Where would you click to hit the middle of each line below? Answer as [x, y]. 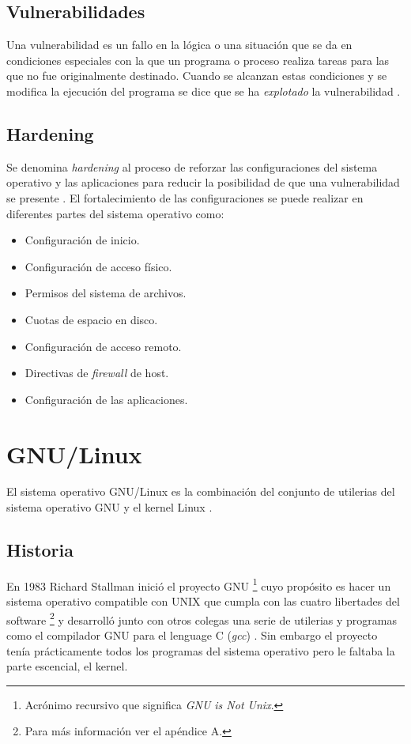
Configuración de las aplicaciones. [106, 399]
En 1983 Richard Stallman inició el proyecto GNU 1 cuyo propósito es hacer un [199, 584]
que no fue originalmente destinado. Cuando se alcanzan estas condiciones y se [197, 76]
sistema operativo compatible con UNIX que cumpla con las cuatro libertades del [203, 601]
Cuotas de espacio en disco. [91, 319]
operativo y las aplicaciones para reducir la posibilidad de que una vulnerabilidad [203, 182]
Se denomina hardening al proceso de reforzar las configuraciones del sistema [192, 166]
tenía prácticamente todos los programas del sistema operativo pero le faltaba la [201, 650]
